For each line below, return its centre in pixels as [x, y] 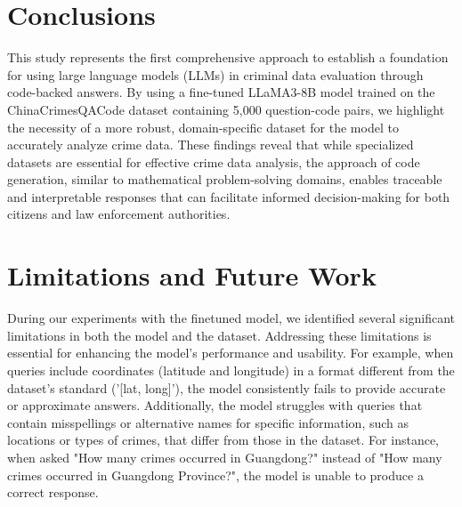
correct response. [53, 492]
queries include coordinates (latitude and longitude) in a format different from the [231, 370]
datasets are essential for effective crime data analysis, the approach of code [214, 161]
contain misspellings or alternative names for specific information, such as [208, 422]
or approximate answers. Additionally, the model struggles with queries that [215, 405]
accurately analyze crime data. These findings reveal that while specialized [211, 145]
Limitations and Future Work [192, 275]
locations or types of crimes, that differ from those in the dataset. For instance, [223, 440]
